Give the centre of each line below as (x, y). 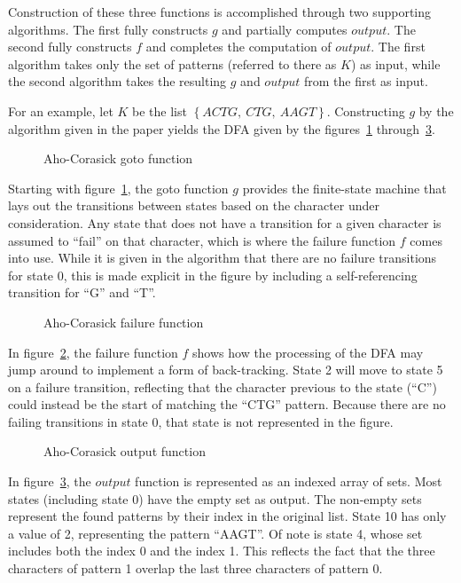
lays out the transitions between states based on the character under (194, 205)
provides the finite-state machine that (344, 188)
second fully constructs (70, 47)
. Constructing (366, 110)
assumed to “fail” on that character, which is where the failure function (202, 240)
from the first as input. (366, 81)
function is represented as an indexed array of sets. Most (289, 481)
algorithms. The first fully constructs (108, 29)
